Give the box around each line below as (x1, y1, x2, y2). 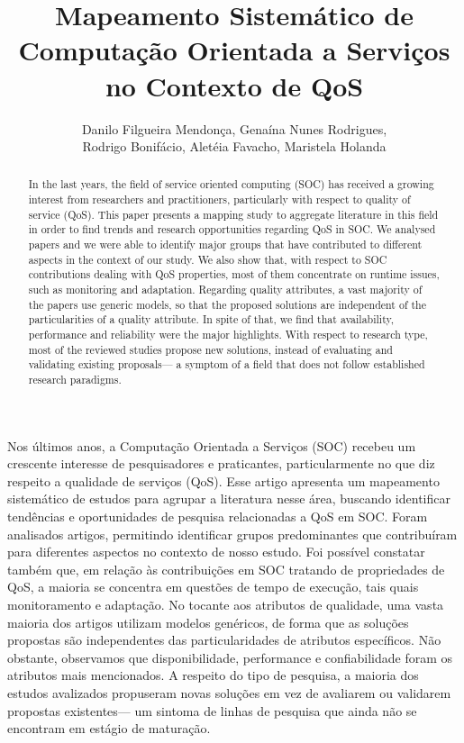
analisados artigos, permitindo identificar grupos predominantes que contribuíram (7, 524, 458, 543)
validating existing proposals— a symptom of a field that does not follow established (28, 357, 425, 372)
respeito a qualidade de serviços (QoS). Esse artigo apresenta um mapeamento (7, 471, 440, 490)
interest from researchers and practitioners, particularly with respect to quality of (28, 192, 411, 207)
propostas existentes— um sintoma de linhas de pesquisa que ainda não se (7, 701, 417, 720)
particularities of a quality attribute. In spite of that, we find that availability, (28, 312, 395, 327)
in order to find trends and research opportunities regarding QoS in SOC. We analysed (28, 222, 436, 237)
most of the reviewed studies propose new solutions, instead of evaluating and (28, 341, 393, 357)
